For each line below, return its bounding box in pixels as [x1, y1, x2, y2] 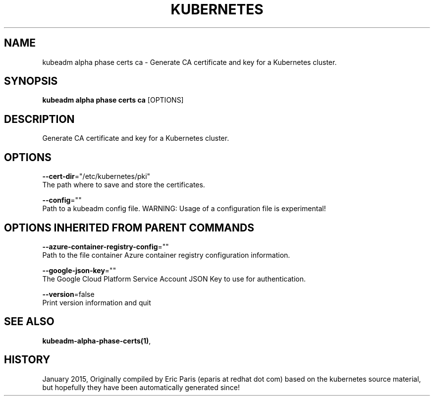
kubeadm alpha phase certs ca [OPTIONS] [42, 96, 184, 105]
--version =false [42, 289, 95, 298]
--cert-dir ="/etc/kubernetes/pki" [42, 172, 151, 181]
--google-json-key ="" [42, 266, 116, 275]
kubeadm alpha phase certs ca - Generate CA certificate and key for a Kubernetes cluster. [42, 57, 337, 66]
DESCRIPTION [4, 113, 75, 125]
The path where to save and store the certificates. [42, 180, 205, 189]
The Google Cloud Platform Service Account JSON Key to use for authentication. [42, 274, 306, 283]
